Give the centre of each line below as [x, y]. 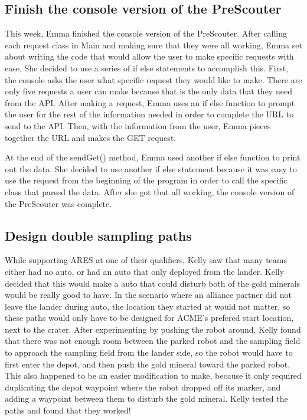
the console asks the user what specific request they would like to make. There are [153, 79]
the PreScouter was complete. [58, 203]
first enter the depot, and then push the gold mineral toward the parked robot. [148, 364]
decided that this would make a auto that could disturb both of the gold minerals [153, 283]
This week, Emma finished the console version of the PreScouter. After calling [146, 33]
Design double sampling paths [98, 235]
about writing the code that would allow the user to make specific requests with [149, 56]
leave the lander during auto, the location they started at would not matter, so [148, 306]
